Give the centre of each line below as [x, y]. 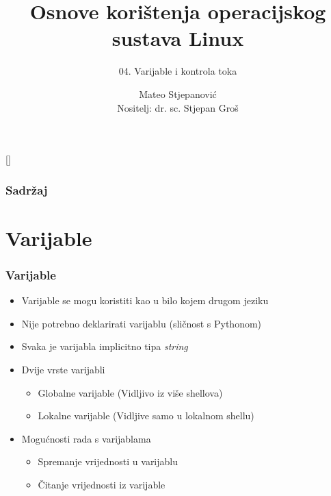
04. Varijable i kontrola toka [178, 71]
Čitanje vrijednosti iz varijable [102, 484]
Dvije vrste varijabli [63, 369]
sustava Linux [178, 38]
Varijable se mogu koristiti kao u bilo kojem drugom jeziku [145, 300]
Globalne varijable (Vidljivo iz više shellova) [130, 392]
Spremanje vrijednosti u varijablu [108, 461]
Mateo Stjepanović [178, 94]
